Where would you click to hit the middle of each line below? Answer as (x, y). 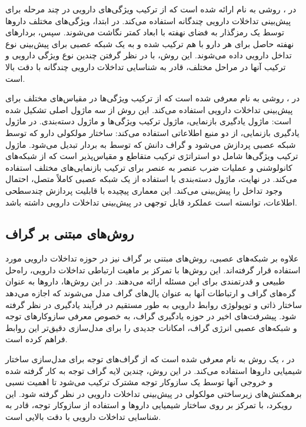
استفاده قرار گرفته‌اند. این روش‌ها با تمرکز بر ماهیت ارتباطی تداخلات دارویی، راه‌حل (153, 269)
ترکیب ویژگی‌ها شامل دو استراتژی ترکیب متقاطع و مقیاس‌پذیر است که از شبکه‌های (152, 156)
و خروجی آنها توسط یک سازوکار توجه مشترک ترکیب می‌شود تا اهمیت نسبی (139, 382)
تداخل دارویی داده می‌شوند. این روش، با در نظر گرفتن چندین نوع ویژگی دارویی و (149, 55)
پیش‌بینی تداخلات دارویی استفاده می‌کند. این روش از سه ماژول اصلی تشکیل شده (149, 109)
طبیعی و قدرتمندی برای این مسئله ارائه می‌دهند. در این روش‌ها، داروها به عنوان (145, 281)
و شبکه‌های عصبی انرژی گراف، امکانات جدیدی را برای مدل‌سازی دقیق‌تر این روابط (151, 327)
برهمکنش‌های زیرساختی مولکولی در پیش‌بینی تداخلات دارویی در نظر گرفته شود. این (154, 393)
